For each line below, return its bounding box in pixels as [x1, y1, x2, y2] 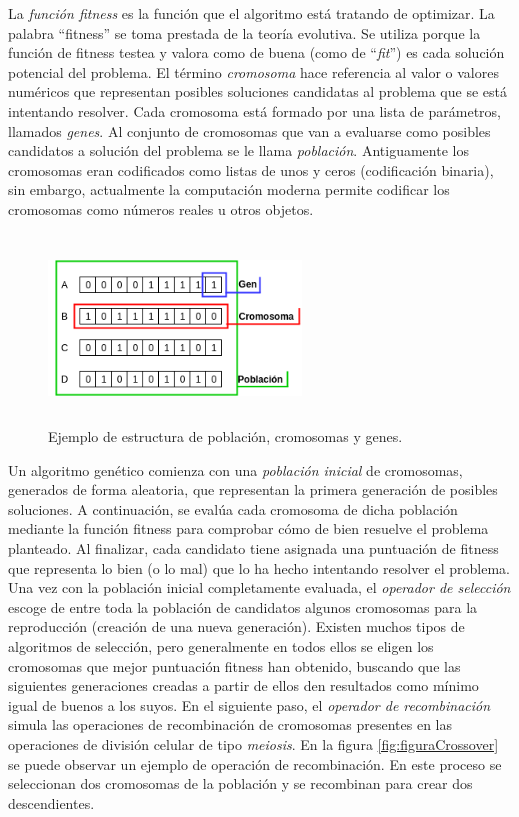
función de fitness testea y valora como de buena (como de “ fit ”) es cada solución [8, 42, 505, 63]
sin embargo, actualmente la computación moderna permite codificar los [8, 179, 450, 200]
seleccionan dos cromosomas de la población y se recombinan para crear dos [8, 773, 473, 794]
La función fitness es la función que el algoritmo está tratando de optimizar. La [8, 3, 495, 23]
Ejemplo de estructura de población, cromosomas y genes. [48, 426, 403, 447]
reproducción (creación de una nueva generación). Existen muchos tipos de [8, 616, 465, 637]
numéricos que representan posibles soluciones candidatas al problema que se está [8, 81, 507, 102]
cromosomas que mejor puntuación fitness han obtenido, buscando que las [8, 655, 461, 676]
